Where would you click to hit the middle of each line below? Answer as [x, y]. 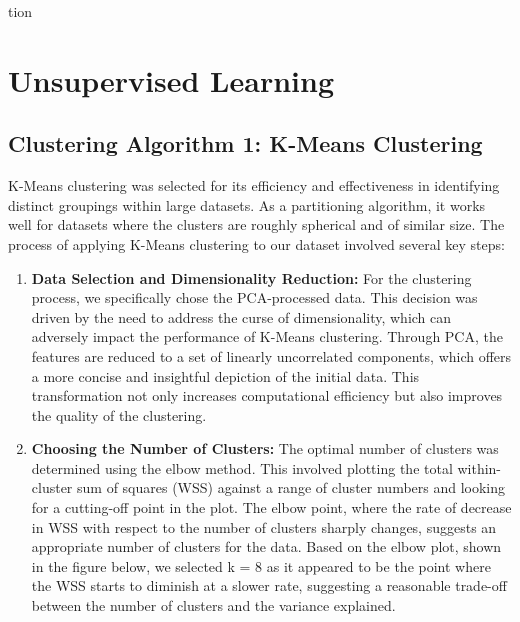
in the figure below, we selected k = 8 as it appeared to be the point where [261, 565]
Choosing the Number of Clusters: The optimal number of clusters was [265, 448]
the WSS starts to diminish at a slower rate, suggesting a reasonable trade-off [269, 585]
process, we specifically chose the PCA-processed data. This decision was [254, 297]
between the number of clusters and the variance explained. [213, 605]
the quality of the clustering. [119, 414]
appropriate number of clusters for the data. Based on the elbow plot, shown [266, 546]
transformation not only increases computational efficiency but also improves [267, 395]
